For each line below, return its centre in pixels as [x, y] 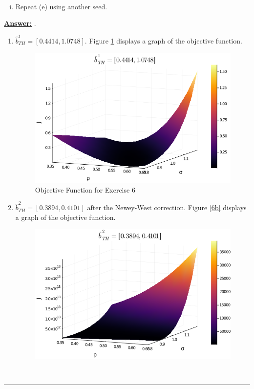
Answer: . [20, 23]
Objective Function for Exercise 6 [85, 189]
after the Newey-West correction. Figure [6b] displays [167, 207]
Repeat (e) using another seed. [61, 6]
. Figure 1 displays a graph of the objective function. [163, 40]
